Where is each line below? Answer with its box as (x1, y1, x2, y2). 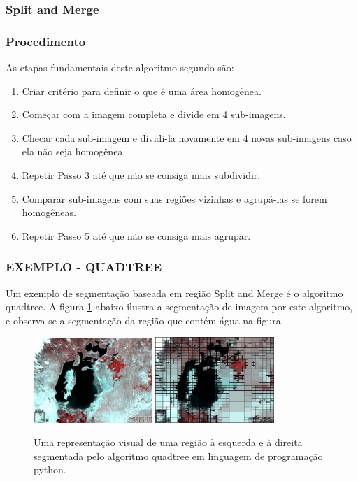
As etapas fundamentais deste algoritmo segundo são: (6, 60, 234, 75)
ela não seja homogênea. (22, 144, 126, 159)
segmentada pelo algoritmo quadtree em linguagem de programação (34, 448, 323, 463)
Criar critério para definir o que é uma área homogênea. (22, 83, 262, 98)
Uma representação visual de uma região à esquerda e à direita (34, 435, 303, 450)
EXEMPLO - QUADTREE (6, 258, 162, 275)
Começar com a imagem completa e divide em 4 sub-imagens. (22, 107, 286, 122)
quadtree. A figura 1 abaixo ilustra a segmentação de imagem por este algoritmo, (6, 299, 353, 314)
